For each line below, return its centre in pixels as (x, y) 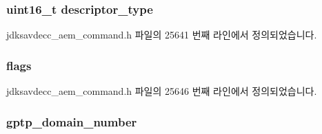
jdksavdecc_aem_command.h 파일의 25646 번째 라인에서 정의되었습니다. (162, 91)
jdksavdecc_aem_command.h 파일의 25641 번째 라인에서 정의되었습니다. (162, 35)
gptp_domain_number (72, 121)
